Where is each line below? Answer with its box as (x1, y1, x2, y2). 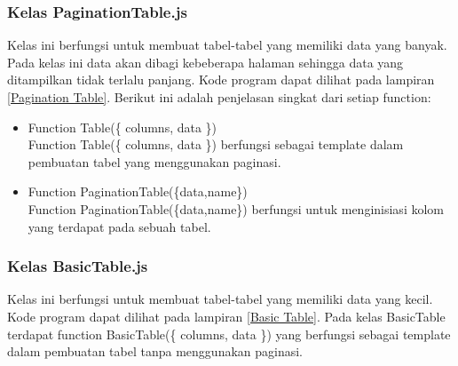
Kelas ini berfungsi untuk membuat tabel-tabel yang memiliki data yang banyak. (7, 36, 447, 54)
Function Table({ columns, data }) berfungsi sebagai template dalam (28, 135, 404, 154)
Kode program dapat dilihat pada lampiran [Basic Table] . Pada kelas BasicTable (7, 306, 446, 325)
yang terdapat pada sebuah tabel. (28, 217, 211, 235)
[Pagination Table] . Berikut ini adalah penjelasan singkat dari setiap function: (7, 88, 431, 106)
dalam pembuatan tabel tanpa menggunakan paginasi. (7, 342, 304, 361)
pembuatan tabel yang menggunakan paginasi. (28, 152, 281, 171)
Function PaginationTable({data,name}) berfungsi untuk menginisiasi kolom (28, 199, 444, 218)
